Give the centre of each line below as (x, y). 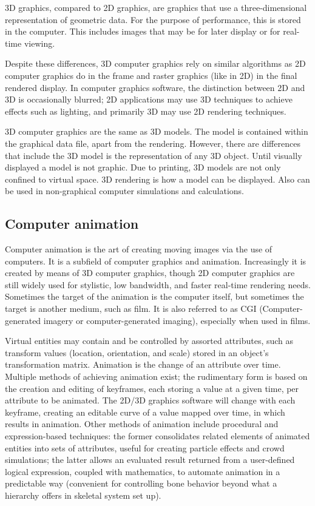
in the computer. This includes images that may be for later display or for (143, 31)
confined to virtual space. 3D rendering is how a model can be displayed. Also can (157, 179)
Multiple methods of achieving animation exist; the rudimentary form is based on (156, 376)
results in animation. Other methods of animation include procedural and (142, 424)
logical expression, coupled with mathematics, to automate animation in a (143, 471)
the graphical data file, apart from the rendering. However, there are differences (153, 143)
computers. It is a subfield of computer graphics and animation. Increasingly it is (156, 261)
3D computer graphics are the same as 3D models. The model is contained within (157, 131)
